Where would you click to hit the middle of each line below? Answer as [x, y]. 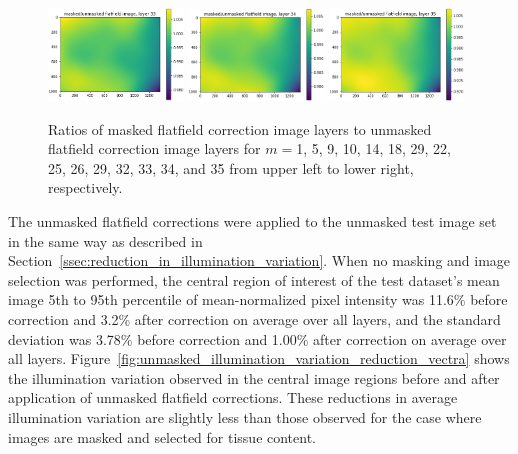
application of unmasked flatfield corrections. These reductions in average [233, 397]
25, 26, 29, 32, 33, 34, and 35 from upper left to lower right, [231, 167]
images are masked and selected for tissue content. [162, 436]
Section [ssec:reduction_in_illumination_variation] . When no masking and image [259, 260]
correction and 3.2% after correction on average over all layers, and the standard [254, 319]
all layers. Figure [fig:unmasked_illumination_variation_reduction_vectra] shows [259, 358]
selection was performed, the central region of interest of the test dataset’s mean [254, 279]
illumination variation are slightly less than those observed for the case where [245, 417]
